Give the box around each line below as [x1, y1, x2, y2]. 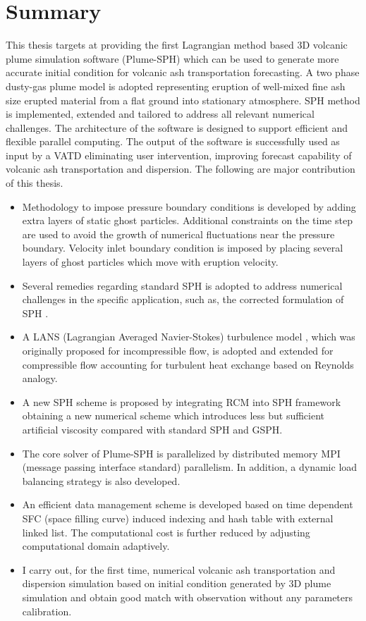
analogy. [22, 371, 58, 386]
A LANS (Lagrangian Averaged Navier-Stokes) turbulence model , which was [22, 329, 355, 344]
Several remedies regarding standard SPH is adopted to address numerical [22, 278, 343, 293]
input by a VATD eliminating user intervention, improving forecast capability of [6, 147, 352, 162]
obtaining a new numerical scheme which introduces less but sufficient [22, 408, 324, 423]
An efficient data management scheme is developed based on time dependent [22, 497, 353, 512]
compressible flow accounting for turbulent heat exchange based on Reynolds [22, 357, 354, 371]
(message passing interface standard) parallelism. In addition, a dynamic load [22, 460, 358, 474]
